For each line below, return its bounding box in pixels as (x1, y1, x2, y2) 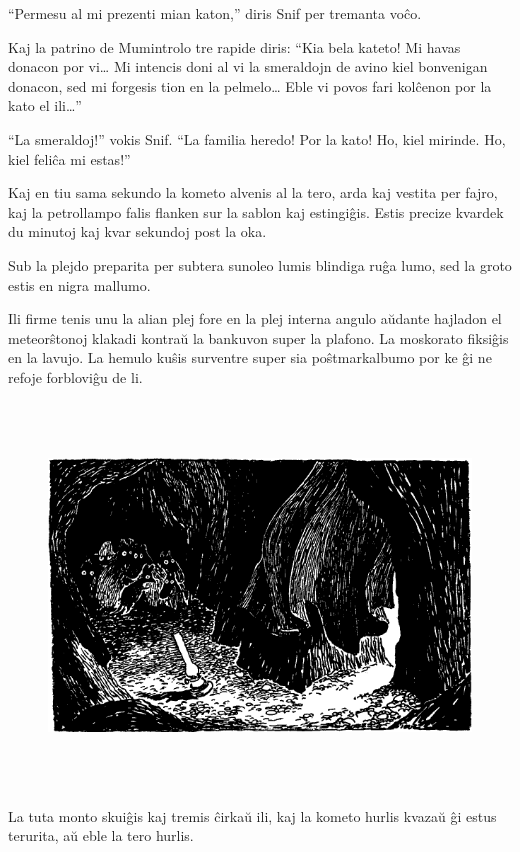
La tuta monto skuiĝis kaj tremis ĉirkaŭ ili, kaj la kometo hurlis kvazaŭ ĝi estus (8, 805, 497, 826)
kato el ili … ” (8, 95, 82, 116)
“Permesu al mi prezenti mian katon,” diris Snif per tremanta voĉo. (8, 3, 422, 23)
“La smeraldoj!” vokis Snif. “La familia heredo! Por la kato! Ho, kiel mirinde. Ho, (8, 128, 506, 149)
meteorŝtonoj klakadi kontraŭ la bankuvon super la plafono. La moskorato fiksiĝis (8, 327, 509, 348)
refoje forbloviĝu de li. (8, 366, 143, 387)
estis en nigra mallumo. (8, 274, 151, 295)
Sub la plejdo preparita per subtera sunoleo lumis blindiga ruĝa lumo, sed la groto (8, 254, 512, 275)
